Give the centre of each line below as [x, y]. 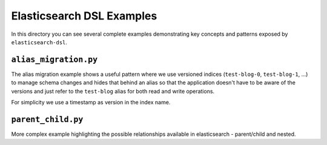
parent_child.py [47, 119]
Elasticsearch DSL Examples [84, 16]
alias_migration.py [54, 59]
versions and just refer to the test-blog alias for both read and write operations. [113, 91]
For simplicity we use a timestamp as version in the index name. [91, 103]
